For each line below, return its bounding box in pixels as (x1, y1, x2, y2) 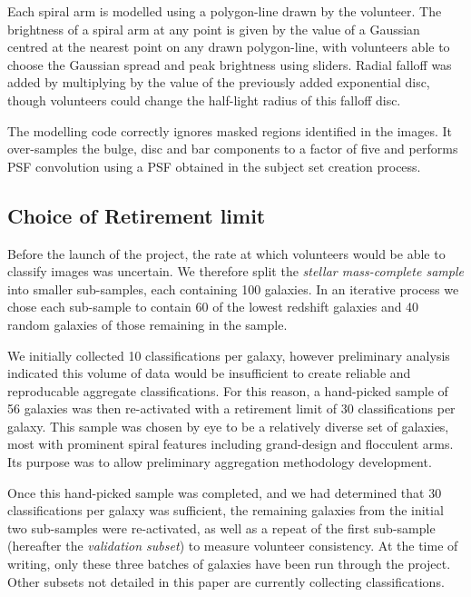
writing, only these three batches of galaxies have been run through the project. (7, 554, 451, 573)
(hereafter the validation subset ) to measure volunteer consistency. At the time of (7, 536, 458, 555)
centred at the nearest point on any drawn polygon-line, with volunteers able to (7, 37, 450, 56)
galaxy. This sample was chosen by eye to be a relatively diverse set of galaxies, (7, 416, 449, 435)
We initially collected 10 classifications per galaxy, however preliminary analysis (7, 345, 450, 364)
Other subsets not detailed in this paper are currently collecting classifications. (7, 572, 445, 591)
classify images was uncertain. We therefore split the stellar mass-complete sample (7, 262, 464, 281)
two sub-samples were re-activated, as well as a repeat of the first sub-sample (7, 518, 436, 537)
